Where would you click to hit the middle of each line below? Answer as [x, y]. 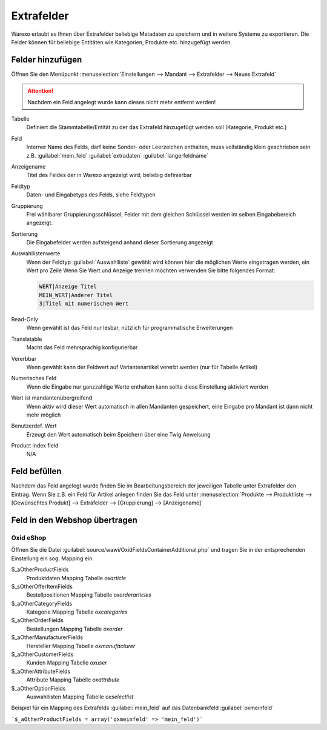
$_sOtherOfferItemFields [42, 586]
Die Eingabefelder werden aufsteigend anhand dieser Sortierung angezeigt [120, 243]
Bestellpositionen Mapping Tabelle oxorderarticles [89, 595]
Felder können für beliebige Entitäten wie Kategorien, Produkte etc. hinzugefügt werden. [122, 42]
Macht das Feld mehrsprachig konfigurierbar [82, 347]
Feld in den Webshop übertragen [74, 520]
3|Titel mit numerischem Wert [84, 304]
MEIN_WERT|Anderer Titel [76, 295]
